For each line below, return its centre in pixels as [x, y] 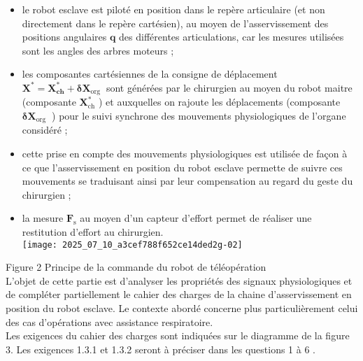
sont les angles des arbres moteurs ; [98, 50]
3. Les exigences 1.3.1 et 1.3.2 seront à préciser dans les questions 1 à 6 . [161, 349]
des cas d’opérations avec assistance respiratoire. [109, 321]
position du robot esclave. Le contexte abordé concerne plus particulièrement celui [182, 308]
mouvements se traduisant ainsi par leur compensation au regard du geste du [187, 181]
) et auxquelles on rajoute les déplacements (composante [219, 102]
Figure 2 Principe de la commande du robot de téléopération [136, 267]
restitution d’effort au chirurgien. [93, 232]
